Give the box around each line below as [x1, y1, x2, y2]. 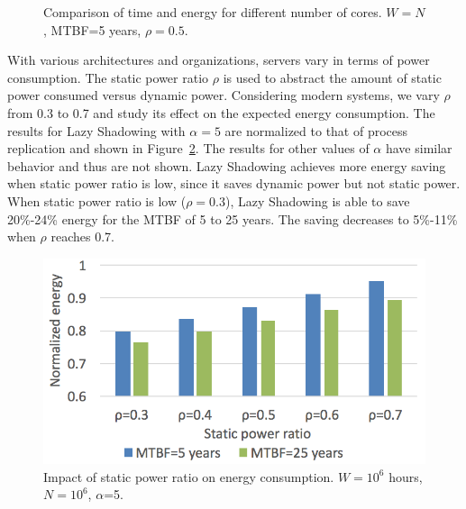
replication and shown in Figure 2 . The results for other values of [7, 139, 370, 158]
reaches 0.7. [50, 227, 114, 246]
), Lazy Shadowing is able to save [224, 191, 410, 210]
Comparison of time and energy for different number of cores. [43, 3, 382, 21]
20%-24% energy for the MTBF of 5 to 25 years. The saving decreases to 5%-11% [7, 209, 458, 228]
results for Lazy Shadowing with [7, 121, 186, 140]
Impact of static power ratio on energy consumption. [43, 467, 334, 486]
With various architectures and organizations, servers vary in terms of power [7, 50, 430, 69]
